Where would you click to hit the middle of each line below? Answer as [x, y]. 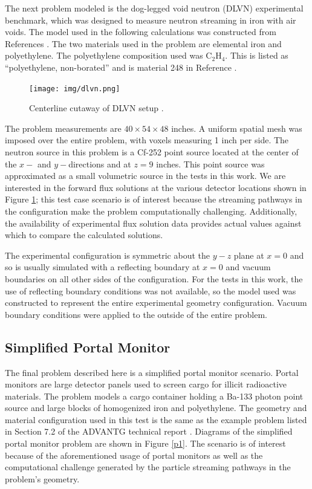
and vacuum [248, 267]
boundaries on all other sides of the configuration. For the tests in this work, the [154, 278]
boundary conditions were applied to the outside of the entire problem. [136, 314]
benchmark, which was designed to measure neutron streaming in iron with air [151, 20]
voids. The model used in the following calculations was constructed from [141, 32]
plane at [249, 255]
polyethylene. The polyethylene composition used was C [109, 55]
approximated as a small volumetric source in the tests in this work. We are [145, 176]
